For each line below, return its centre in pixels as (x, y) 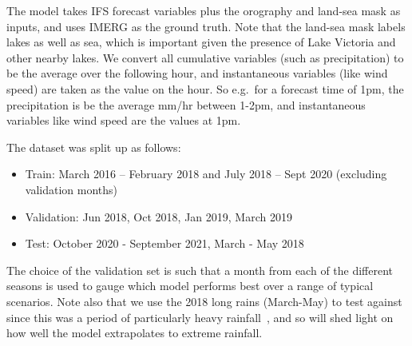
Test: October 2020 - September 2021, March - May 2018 (164, 243)
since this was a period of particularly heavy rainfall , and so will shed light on (200, 317)
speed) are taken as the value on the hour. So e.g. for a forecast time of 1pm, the (205, 88)
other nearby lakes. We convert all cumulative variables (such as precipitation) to (205, 57)
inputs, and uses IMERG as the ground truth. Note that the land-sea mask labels (206, 26)
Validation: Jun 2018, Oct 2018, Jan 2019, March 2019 (158, 216)
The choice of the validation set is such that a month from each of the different (200, 270)
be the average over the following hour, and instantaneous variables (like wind (197, 73)
